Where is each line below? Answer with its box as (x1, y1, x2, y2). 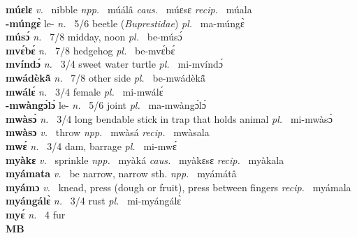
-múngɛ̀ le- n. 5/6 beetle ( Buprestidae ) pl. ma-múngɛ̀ (6, 15, 245, 30)
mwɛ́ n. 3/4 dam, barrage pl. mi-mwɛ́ (6, 138, 177, 153)
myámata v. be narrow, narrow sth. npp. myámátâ (6, 166, 237, 181)
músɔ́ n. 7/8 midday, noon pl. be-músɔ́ (6, 29, 182, 44)
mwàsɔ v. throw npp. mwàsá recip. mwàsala (6, 125, 210, 140)
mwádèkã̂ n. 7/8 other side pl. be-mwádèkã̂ (6, 70, 205, 84)
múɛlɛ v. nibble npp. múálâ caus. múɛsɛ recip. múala (6, 2, 252, 16)
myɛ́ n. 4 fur (6, 207, 66, 221)
